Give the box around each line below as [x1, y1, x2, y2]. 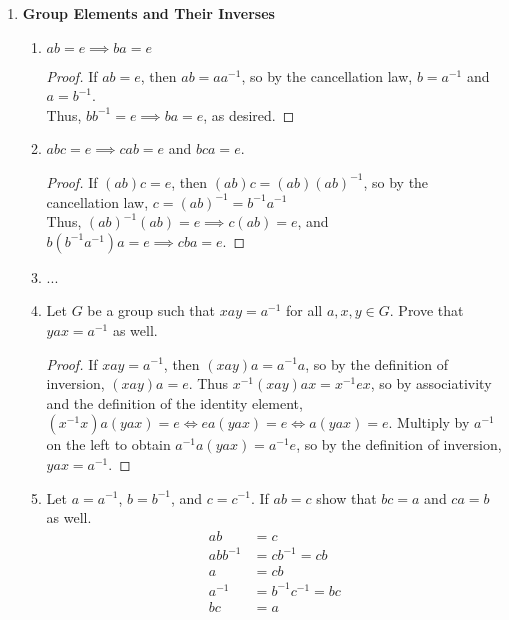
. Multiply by [388, 412, 470, 433]
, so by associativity [370, 373, 492, 394]
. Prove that [389, 300, 464, 321]
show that [316, 487, 377, 508]
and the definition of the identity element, [46, 392, 303, 413]
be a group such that [87, 300, 216, 321]
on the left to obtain [46, 434, 171, 455]
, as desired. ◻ [203, 104, 295, 125]
